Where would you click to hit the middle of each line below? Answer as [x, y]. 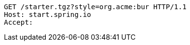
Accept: [19, 22]
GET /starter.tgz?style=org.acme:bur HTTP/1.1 [95, 7]
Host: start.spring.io [48, 15]
